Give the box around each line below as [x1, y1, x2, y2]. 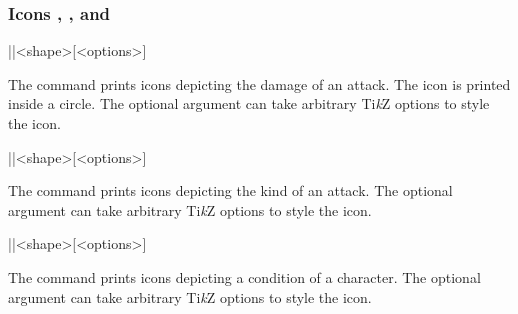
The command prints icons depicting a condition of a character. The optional [8, 266, 481, 287]
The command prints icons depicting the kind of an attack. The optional [8, 180, 453, 201]
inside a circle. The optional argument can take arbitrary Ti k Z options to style [8, 93, 490, 114]
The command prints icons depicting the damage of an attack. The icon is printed [8, 73, 511, 94]
